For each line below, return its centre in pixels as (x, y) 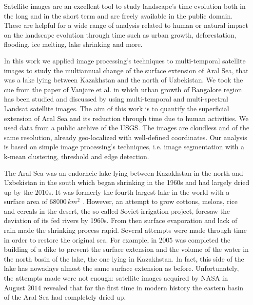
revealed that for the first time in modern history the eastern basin (143, 287)
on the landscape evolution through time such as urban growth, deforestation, (120, 34)
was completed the (203, 239)
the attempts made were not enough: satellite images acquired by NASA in (116, 278)
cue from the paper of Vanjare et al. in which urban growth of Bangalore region (123, 89)
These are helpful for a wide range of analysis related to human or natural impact (126, 25)
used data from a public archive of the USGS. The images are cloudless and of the (127, 128)
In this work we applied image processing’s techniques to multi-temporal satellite (125, 60)
